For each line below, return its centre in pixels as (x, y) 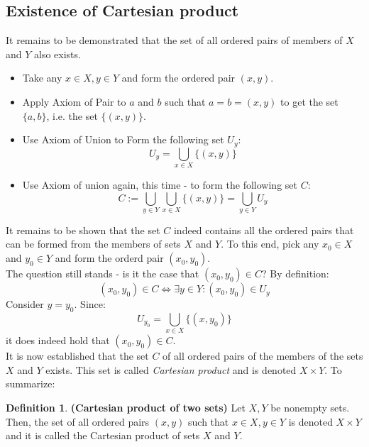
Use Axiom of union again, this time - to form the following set (160, 184)
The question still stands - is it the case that (103, 274)
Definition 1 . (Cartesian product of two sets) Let (126, 407)
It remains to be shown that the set (83, 230)
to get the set (309, 101)
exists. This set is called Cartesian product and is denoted (171, 369)
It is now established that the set (77, 356)
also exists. (57, 54)
